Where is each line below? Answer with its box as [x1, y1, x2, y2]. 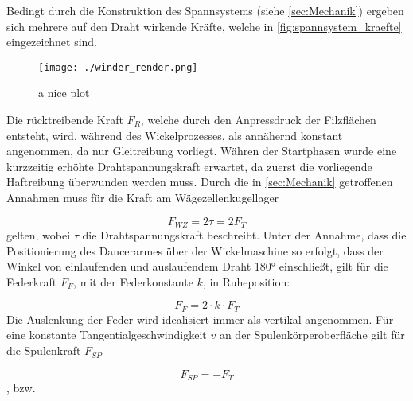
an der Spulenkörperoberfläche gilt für [219, 326, 405, 343]
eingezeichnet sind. [6, 33, 98, 50]
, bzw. [6, 380, 36, 396]
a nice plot [38, 84, 90, 101]
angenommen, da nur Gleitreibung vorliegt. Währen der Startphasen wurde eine [6, 142, 397, 159]
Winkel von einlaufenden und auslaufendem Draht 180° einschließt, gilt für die [6, 258, 388, 274]
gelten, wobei [6, 227, 71, 243]
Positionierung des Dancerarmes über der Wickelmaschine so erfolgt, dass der [6, 242, 384, 259]
